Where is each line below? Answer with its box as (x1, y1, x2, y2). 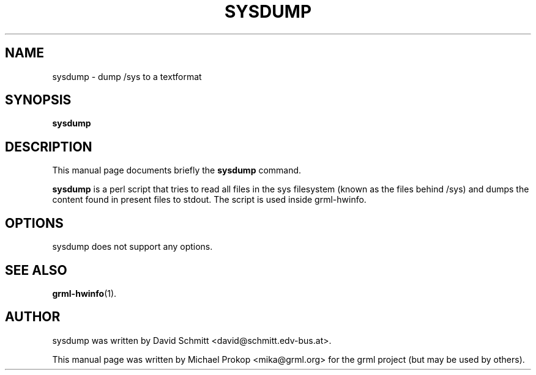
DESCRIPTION (5, 139, 92, 155)
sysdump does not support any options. (52, 241, 213, 252)
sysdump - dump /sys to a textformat (52, 71, 202, 82)
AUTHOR (5, 309, 61, 325)
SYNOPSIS (5, 92, 72, 108)
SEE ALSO (5, 262, 67, 278)
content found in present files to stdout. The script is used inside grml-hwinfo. (52, 194, 367, 205)
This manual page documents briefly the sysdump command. (52, 165, 302, 176)
